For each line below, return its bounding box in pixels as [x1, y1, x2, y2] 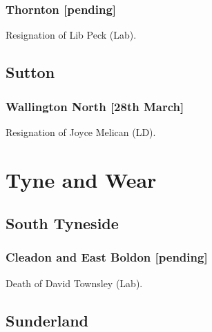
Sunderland [6, 309, 88, 331]
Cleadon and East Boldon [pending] [6, 248, 208, 266]
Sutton [6, 61, 55, 83]
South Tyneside [6, 213, 119, 234]
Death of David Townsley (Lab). [6, 275, 143, 290]
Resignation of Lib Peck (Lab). [6, 28, 137, 42]
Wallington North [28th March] [6, 97, 184, 115]
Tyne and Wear [6, 165, 157, 193]
